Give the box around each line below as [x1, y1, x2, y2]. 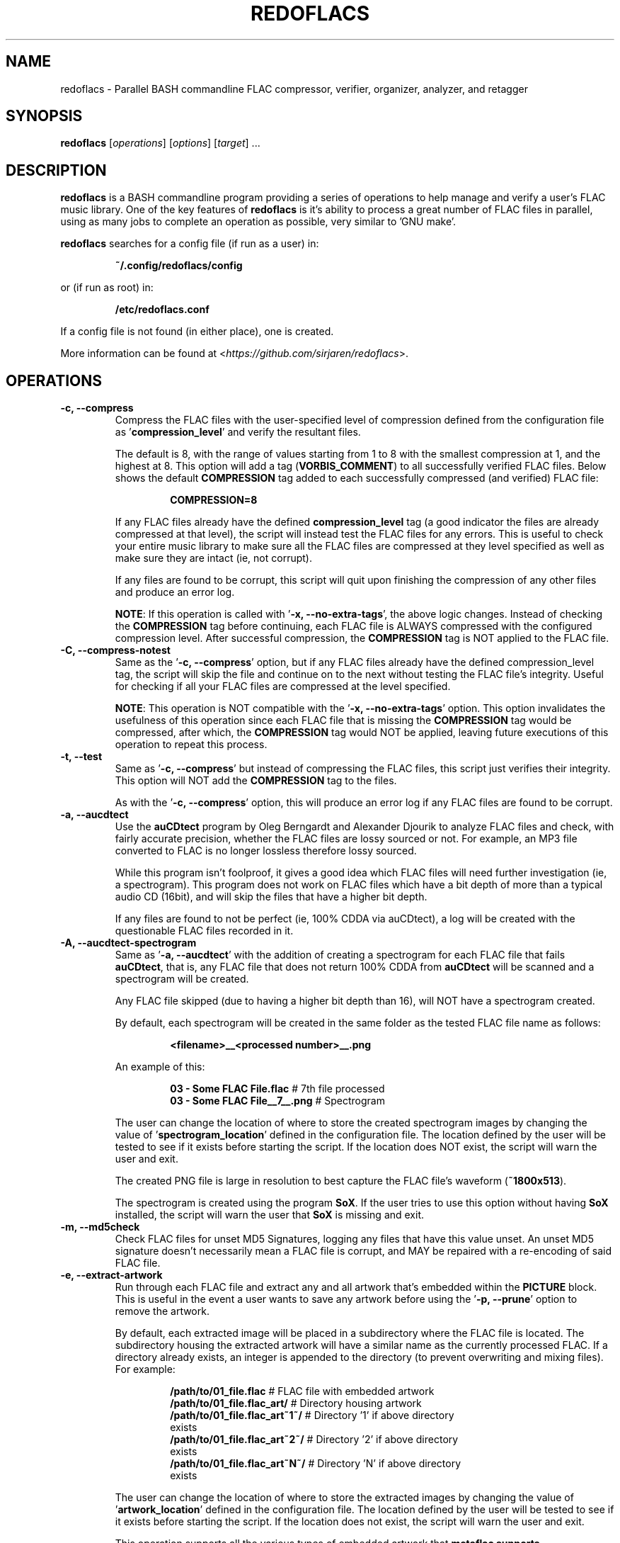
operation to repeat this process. [115, 738, 268, 751]
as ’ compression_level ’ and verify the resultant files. [115, 426, 361, 439]
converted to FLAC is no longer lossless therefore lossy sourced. [115, 844, 417, 857]
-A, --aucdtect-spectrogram [60, 937, 197, 949]
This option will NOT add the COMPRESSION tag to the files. [115, 774, 397, 787]
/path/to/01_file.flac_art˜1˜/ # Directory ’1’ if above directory [170, 1409, 454, 1422]
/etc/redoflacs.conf [115, 303, 209, 316]
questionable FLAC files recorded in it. [115, 925, 294, 937]
